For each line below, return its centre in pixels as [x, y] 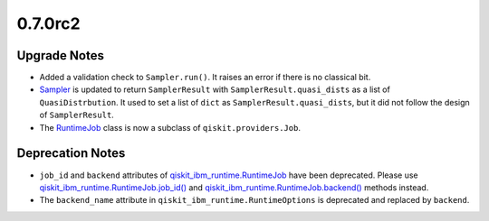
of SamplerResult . [77, 115]
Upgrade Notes [60, 55]
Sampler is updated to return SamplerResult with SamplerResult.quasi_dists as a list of [215, 89]
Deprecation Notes [71, 153]
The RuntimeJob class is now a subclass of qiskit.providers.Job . [170, 127]
